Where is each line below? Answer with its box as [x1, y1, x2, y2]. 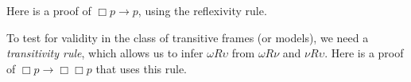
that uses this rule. [95, 60, 188, 76]
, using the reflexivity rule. [138, 2, 267, 18]
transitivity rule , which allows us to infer [6, 45, 204, 61]
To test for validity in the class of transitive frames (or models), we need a [6, 29, 369, 45]
